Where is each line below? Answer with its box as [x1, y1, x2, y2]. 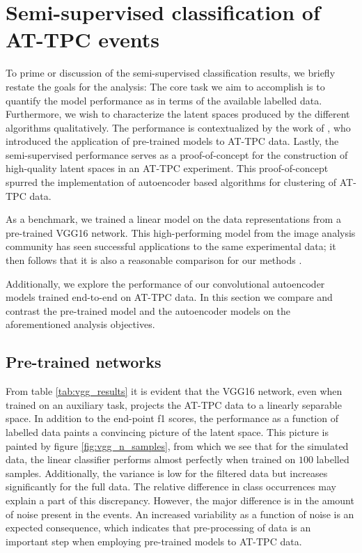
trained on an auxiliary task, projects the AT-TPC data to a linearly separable [6, 397, 342, 412]
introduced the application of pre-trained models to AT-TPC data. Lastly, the [6, 134, 339, 148]
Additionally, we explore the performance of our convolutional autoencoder [6, 276, 325, 290]
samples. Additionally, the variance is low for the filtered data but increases [6, 465, 328, 480]
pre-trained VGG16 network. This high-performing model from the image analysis [6, 225, 356, 240]
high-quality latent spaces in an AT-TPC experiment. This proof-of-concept [6, 161, 329, 176]
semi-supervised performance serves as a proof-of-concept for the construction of [6, 147, 348, 162]
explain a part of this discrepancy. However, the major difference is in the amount [6, 492, 354, 507]
